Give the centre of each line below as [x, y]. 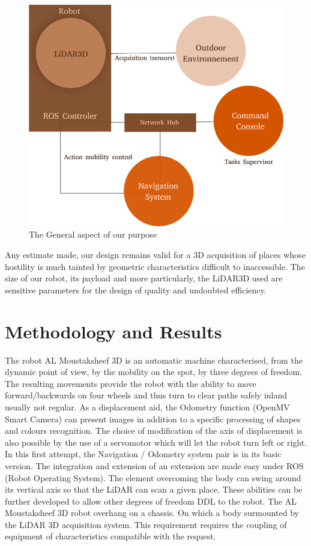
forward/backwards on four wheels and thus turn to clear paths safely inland [146, 395]
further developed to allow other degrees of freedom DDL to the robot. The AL [151, 501]
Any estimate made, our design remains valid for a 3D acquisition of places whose [155, 255]
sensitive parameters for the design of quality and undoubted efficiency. [136, 289]
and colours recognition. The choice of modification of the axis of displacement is [154, 430]
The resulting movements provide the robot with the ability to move [131, 383]
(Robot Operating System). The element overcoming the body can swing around [153, 477]
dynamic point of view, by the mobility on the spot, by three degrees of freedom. [153, 372]
